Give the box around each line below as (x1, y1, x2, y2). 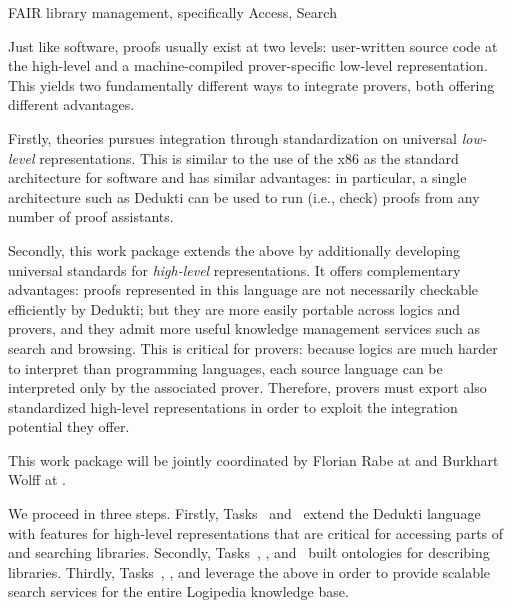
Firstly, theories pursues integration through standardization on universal (8, 127, 458, 148)
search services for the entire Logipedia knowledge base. (8, 581, 349, 602)
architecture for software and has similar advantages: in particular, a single (8, 167, 467, 188)
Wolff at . (8, 469, 66, 490)
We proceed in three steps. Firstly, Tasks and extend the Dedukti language (8, 503, 481, 524)
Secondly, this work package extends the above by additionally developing (8, 239, 461, 260)
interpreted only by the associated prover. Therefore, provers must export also (8, 377, 487, 398)
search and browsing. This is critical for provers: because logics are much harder (8, 337, 498, 358)
